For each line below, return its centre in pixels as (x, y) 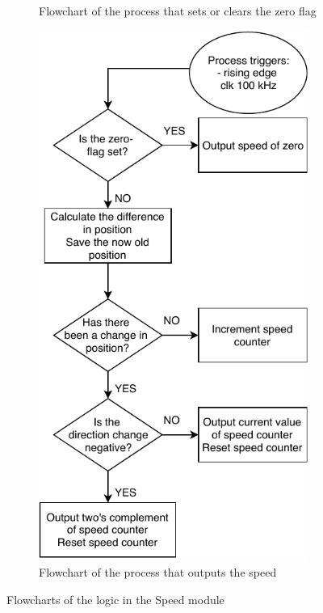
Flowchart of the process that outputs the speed (158, 572)
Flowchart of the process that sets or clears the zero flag (178, 11)
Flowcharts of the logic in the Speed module (115, 599)
